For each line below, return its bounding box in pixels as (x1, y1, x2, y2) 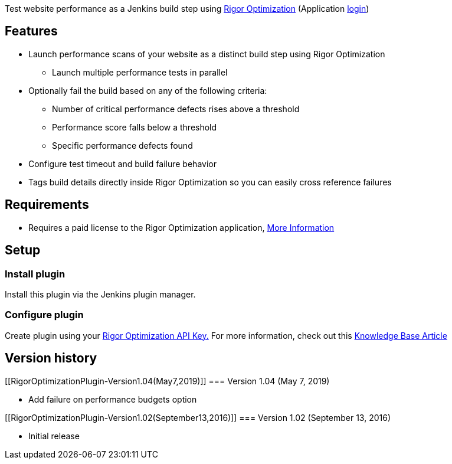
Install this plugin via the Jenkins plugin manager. (5, 289, 196, 299)
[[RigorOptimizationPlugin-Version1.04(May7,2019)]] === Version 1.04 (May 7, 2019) (5, 375, 330, 386)
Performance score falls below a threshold (52, 122, 217, 132)
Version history (5, 351, 97, 366)
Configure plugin (5, 309, 84, 321)
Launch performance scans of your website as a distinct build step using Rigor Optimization (28, 48, 385, 59)
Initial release (28, 430, 80, 441)
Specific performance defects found (52, 140, 193, 151)
